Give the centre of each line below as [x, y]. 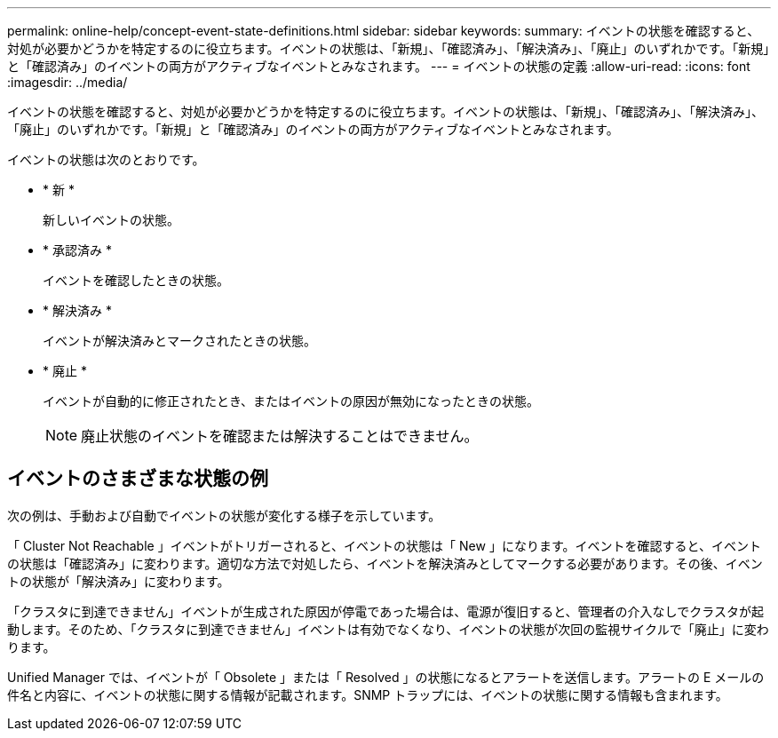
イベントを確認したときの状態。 [136, 280]
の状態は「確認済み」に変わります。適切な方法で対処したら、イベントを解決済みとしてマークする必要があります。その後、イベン [385, 563]
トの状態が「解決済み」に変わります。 [119, 581]
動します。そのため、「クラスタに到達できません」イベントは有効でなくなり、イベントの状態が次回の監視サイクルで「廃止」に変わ [388, 629]
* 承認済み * [77, 250]
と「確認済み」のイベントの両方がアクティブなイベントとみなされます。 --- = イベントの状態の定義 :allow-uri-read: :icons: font [379, 66]
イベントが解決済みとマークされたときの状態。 [179, 341]
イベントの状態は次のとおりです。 [106, 159]
